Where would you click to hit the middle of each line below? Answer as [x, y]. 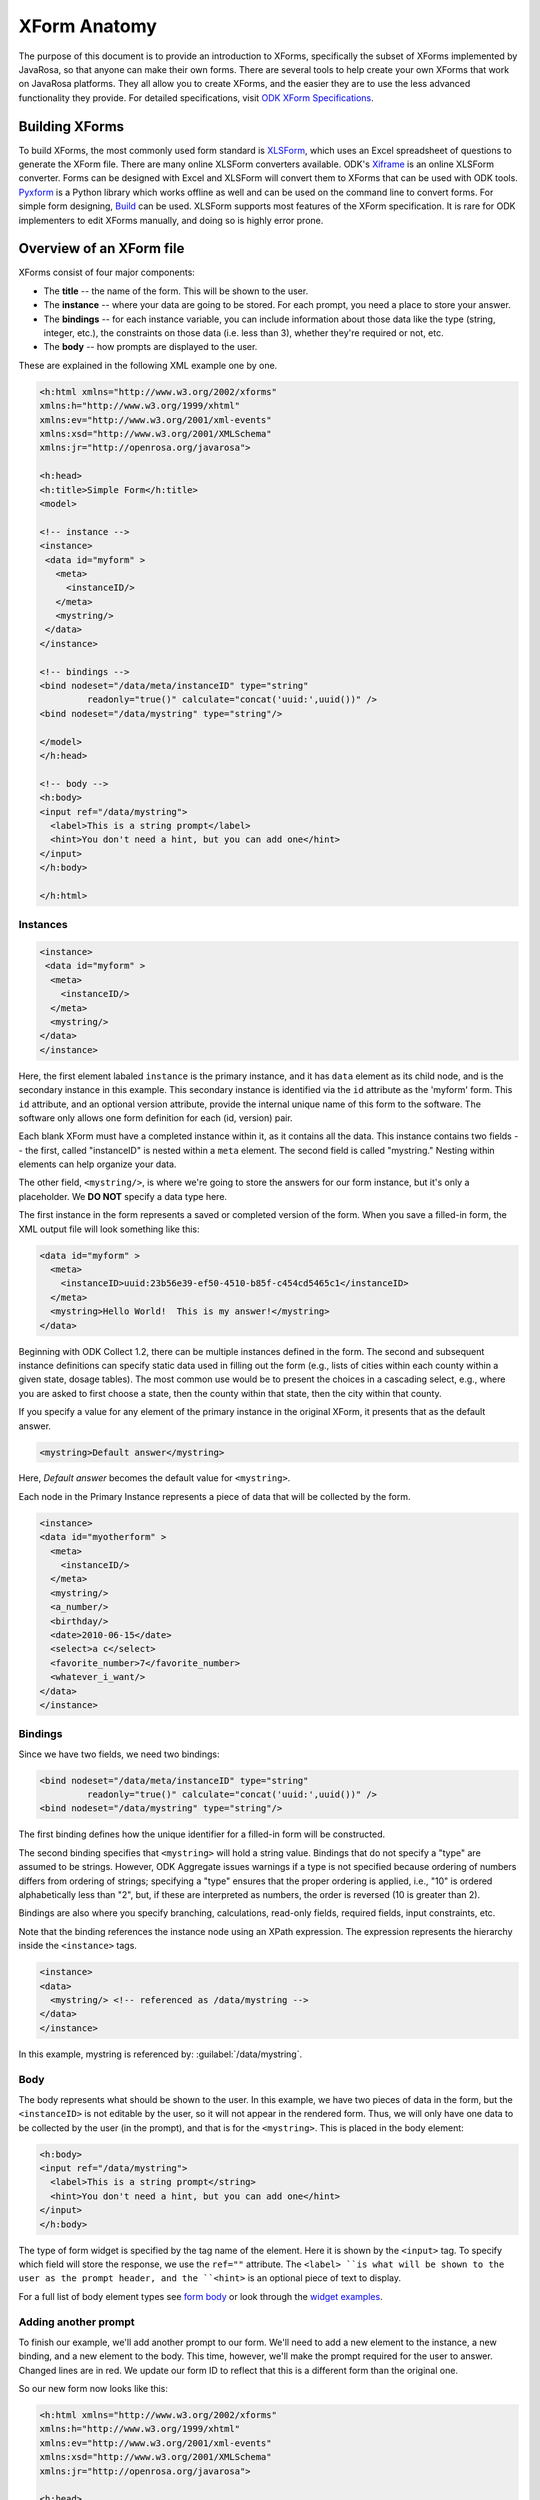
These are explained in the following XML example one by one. [148, 365]
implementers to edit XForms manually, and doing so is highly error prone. [171, 220]
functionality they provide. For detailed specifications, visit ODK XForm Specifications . [196, 97]
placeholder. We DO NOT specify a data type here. [123, 1196]
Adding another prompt [76, 2322]
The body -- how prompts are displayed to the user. [150, 347]
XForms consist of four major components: [106, 272]
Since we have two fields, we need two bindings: [119, 1754]
